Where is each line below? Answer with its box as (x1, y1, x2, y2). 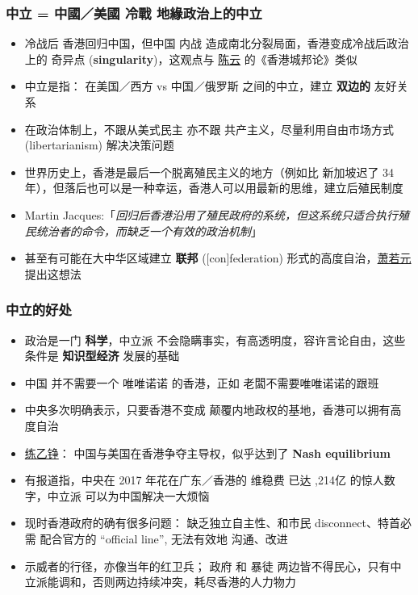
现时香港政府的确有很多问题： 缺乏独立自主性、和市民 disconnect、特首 (24, 514, 400, 531)
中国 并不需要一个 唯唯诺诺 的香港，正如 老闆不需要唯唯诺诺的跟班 (24, 374, 379, 391)
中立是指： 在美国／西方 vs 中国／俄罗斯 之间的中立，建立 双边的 (24, 78, 371, 94)
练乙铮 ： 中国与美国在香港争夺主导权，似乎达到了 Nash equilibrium (24, 444, 391, 461)
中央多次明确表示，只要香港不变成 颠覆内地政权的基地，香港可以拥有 (24, 401, 391, 418)
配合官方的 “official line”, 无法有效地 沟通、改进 (40, 530, 288, 547)
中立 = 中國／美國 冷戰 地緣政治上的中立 (6, 2, 262, 23)
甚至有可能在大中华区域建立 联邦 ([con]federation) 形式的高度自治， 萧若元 (24, 249, 412, 266)
